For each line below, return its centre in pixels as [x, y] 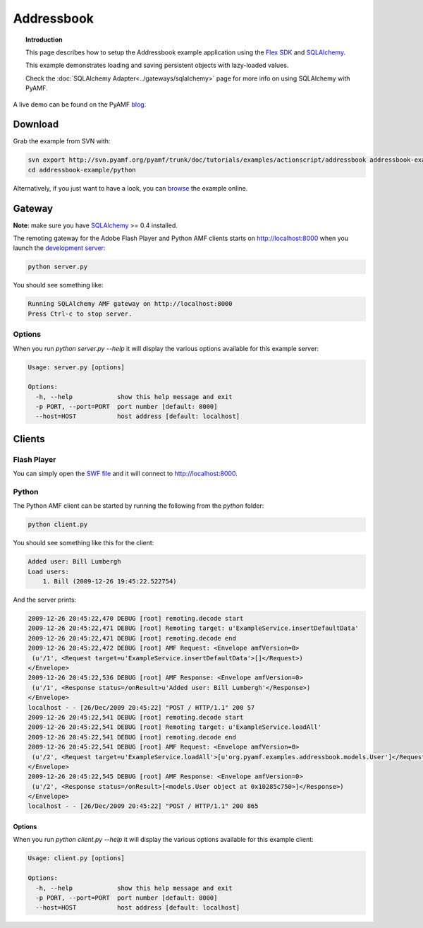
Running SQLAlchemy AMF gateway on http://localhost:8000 [130, 304]
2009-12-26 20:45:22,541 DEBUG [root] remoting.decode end [132, 737]
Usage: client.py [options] [76, 858]
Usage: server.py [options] [76, 367]
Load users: [49, 571]
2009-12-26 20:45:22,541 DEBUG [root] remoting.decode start [136, 717]
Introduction [44, 40]
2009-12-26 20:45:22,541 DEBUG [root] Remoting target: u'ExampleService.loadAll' [175, 727]
